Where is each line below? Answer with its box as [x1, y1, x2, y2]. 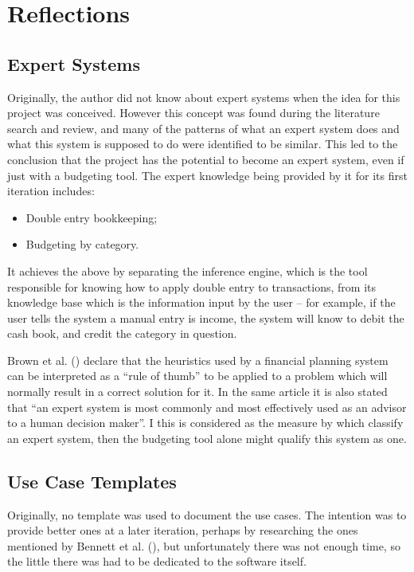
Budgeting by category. [25, 236, 139, 253]
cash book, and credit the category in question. [7, 325, 237, 342]
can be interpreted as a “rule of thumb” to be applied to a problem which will [7, 367, 388, 384]
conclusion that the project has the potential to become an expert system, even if [7, 151, 404, 167]
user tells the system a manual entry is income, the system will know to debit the [7, 309, 404, 326]
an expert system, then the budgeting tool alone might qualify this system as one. [7, 429, 407, 446]
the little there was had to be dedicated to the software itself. [7, 553, 307, 570]
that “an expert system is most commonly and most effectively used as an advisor [7, 398, 407, 415]
